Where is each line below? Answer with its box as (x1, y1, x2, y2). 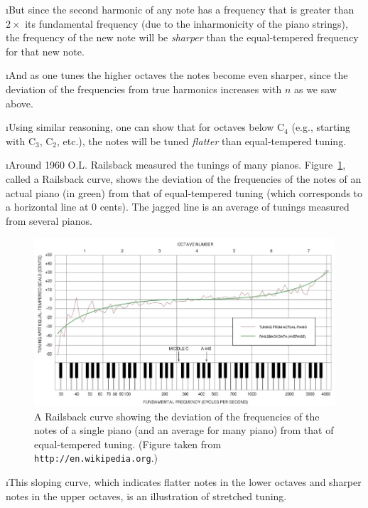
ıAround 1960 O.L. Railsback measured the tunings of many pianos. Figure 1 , (6, 157, 346, 172)
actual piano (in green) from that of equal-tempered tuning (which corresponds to (6, 185, 363, 200)
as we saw (293, 81, 337, 96)
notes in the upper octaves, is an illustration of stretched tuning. (6, 488, 287, 503)
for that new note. (6, 43, 85, 58)
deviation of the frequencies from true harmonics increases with (6, 81, 282, 96)
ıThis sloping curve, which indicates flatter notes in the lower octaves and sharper (6, 474, 362, 489)
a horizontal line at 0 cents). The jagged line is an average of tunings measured (6, 199, 350, 214)
